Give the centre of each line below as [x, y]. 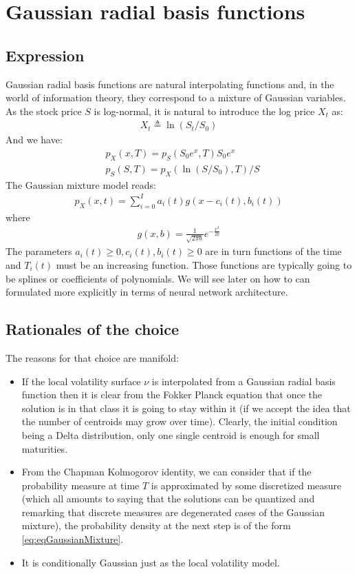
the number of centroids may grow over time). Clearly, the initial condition [180, 421]
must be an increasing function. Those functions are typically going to [204, 264]
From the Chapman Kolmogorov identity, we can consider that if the [166, 472]
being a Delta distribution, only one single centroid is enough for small [171, 434]
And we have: [34, 140]
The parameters [39, 251]
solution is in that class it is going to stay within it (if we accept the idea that [186, 408]
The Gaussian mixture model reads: [81, 184]
